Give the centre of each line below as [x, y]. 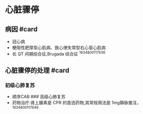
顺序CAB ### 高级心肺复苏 [39, 97]
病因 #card [21, 29]
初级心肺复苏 [20, 85]
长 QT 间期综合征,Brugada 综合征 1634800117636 [59, 53]
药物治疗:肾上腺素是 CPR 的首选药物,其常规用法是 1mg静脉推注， [77, 103]
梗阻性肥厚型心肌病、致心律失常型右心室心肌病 [59, 48]
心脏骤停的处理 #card [37, 70]
